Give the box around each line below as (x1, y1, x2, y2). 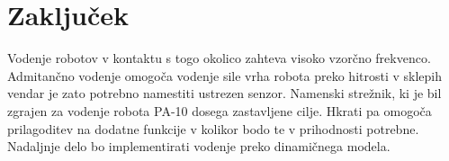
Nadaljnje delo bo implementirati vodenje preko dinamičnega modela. (7, 137, 391, 156)
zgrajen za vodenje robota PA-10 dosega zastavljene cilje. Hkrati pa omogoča (7, 101, 432, 120)
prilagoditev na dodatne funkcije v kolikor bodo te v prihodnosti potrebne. (7, 119, 419, 138)
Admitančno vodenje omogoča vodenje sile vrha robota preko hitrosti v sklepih (7, 66, 443, 85)
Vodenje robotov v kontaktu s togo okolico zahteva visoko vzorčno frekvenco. (7, 49, 431, 67)
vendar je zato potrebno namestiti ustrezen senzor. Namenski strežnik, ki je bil (7, 84, 442, 103)
